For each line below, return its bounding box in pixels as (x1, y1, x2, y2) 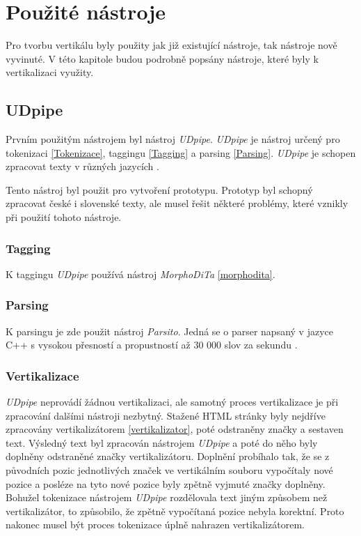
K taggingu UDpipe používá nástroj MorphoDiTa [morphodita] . (6, 266, 275, 281)
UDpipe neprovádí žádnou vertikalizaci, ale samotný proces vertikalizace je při (6, 395, 339, 409)
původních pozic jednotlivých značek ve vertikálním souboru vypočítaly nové (6, 463, 333, 477)
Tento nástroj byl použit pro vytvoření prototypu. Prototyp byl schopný (6, 182, 313, 197)
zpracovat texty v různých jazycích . (6, 159, 159, 174)
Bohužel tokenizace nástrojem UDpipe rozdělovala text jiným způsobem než (6, 490, 328, 505)
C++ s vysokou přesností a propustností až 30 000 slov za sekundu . (6, 337, 298, 352)
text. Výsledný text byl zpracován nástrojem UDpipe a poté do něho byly (6, 435, 318, 450)
